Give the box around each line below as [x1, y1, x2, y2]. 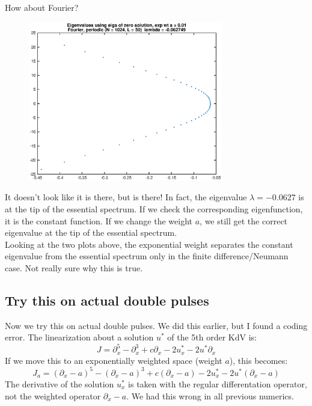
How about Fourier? [5, 1, 79, 13]
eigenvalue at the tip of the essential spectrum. [5, 226, 177, 239]
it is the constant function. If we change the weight [5, 214, 193, 227]
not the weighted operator [5, 389, 101, 402]
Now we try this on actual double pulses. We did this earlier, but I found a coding [5, 319, 308, 331]
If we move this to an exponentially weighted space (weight [5, 354, 222, 366]
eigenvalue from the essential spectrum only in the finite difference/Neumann [5, 250, 289, 262]
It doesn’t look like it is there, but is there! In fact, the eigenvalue [5, 191, 247, 203]
